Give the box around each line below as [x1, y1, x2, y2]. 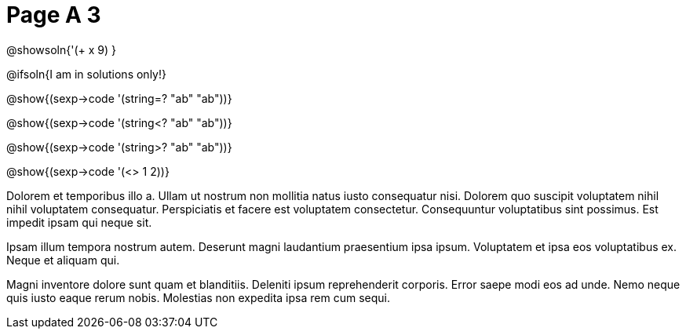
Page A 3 [6, 2, 101, 28]
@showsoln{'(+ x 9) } [6, 42, 116, 56]
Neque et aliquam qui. [6, 253, 120, 267]
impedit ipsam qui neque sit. [6, 215, 152, 229]
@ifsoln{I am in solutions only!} [6, 67, 166, 81]
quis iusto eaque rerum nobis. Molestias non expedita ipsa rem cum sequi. [6, 290, 390, 304]
